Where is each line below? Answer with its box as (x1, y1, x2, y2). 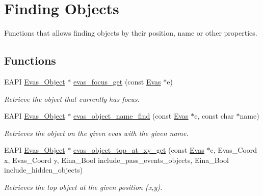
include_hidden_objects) (4, 164, 83, 175)
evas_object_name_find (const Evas (73, 110, 189, 121)
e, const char (194, 110, 234, 121)
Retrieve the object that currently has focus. (4, 93, 140, 104)
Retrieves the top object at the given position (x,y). (4, 182, 163, 192)
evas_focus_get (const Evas (73, 76, 161, 87)
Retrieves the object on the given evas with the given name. (4, 127, 189, 138)
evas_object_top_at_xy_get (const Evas (73, 145, 204, 155)
